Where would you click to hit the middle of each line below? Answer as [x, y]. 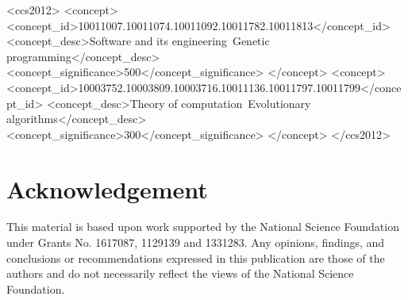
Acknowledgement [107, 188]
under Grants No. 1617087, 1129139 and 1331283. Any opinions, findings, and [196, 242]
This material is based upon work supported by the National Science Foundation [203, 227]
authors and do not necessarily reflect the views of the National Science [180, 273]
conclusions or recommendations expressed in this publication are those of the [196, 258]
